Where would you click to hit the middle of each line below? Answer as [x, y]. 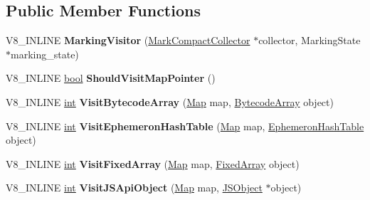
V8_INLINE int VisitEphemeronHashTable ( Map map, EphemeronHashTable [185, 126]
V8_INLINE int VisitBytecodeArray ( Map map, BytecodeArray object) [170, 101]
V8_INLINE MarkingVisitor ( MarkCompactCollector [128, 40]
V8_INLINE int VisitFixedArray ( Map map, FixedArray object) [153, 163]
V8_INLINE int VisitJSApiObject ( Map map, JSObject [134, 188]
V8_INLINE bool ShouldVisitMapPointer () [111, 78]
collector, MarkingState [310, 40]
